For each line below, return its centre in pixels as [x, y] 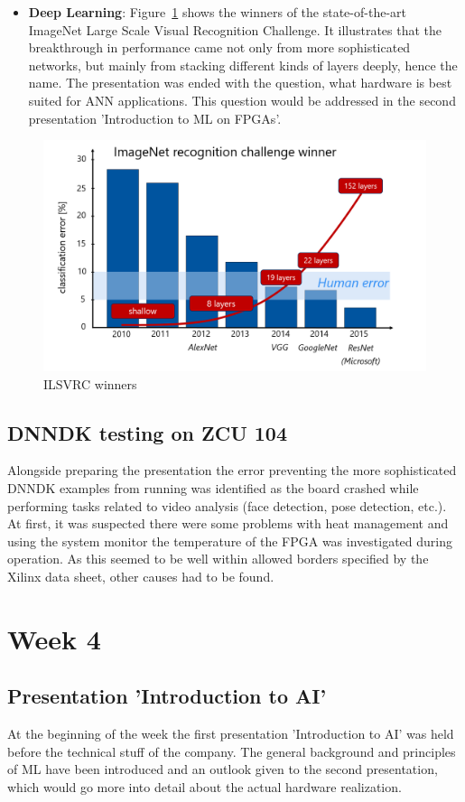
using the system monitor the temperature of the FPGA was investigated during [230, 541]
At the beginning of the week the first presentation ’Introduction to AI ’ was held [231, 734]
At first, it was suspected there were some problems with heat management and [228, 523]
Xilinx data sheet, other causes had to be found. [141, 576]
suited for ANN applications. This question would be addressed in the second [242, 100]
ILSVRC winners [90, 383]
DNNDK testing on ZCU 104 [148, 432]
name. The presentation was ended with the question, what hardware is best [240, 83]
